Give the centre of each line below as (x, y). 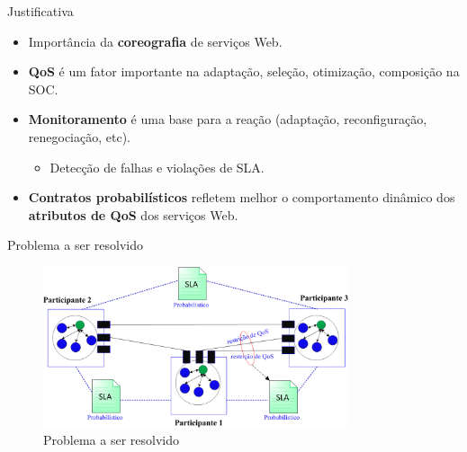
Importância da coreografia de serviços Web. (155, 41)
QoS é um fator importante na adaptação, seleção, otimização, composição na (244, 71)
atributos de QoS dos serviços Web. (133, 214)
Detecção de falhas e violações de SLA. (157, 167)
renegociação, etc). (79, 136)
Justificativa (40, 11)
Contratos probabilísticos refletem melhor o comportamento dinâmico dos (242, 197)
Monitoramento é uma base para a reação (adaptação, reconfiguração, (228, 119)
